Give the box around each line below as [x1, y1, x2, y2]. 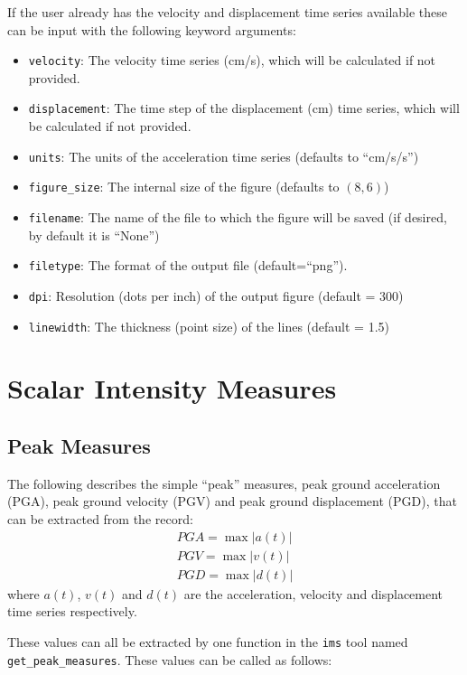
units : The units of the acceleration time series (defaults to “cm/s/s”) [28, 146, 419, 165]
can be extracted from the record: [7, 509, 193, 528]
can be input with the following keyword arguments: [7, 20, 296, 39]
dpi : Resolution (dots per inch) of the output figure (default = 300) [28, 286, 404, 305]
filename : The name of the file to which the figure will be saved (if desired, [28, 208, 447, 226]
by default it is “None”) [28, 225, 160, 244]
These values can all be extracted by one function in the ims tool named [7, 632, 408, 651]
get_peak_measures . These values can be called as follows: [7, 650, 332, 669]
